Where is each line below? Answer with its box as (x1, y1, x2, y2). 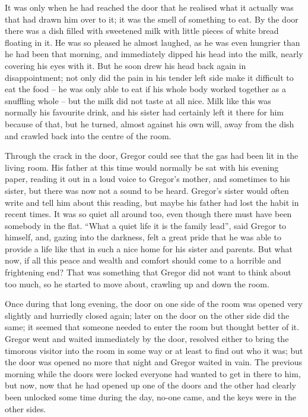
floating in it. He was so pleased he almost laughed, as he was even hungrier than (5, 36, 300, 48)
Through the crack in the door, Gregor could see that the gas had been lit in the (5, 149, 299, 162)
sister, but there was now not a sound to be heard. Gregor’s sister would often (5, 184, 289, 196)
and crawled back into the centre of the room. (5, 129, 172, 142)
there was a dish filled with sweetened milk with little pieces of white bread (5, 24, 279, 37)
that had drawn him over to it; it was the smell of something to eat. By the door (5, 12, 299, 25)
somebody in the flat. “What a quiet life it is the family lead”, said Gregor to (5, 219, 287, 231)
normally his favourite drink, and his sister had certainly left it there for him (5, 106, 284, 118)
